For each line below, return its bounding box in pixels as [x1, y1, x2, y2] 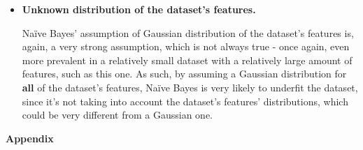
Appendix [6, 130, 54, 145]
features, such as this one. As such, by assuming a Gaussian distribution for [22, 66, 347, 81]
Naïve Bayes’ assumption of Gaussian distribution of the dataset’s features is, [22, 25, 354, 40]
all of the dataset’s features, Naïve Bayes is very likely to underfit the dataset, [22, 80, 358, 94]
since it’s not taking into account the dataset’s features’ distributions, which [22, 93, 348, 108]
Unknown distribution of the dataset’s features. [22, 2, 256, 16]
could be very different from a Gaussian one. [22, 107, 213, 122]
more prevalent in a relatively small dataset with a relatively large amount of [22, 52, 353, 67]
